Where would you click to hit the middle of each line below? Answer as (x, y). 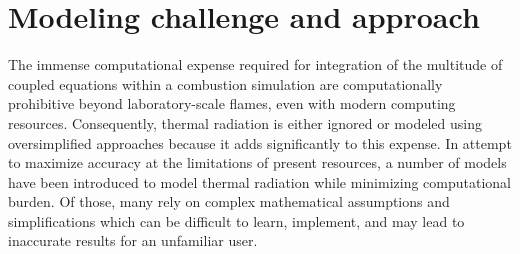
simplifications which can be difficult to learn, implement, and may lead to (236, 220)
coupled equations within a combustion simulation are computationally (225, 83)
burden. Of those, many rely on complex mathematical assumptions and (229, 201)
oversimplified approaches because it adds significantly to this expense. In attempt (260, 142)
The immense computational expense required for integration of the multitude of (255, 64)
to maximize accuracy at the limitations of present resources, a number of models (257, 162)
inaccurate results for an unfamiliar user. (133, 240)
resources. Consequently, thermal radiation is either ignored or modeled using (245, 122)
